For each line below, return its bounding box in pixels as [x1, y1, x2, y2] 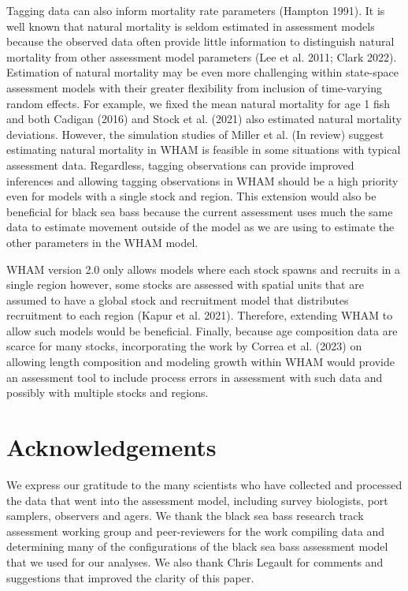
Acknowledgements [6, 431, 217, 463]
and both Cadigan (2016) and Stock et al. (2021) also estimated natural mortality [6, 110, 402, 127]
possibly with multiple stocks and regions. [6, 384, 209, 401]
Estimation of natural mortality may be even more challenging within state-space [6, 64, 399, 80]
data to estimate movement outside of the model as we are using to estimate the [6, 219, 395, 235]
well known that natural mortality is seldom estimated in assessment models [6, 17, 375, 34]
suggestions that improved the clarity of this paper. [6, 569, 254, 585]
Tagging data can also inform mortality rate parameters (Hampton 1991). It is [6, 2, 385, 18]
